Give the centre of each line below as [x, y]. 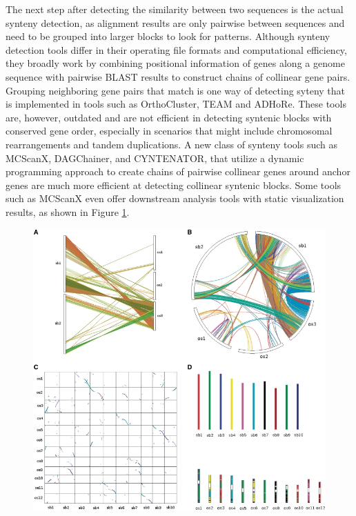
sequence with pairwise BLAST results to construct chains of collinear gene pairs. [178, 76]
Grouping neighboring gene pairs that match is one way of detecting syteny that [176, 90]
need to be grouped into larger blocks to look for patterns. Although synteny [168, 36]
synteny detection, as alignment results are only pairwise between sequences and [175, 22]
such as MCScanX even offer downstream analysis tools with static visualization [175, 198]
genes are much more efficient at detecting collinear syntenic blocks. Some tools [174, 185]
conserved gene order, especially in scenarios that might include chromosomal [169, 131]
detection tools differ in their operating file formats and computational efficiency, [176, 49]
